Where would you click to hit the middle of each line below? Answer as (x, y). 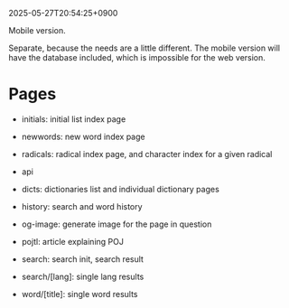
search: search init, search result (82, 259)
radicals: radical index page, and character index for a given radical (147, 154)
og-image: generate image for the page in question (117, 224)
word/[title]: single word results (79, 294)
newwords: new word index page (83, 136)
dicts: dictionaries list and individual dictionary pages (121, 189)
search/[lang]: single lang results (83, 276)
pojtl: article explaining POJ (72, 241)
